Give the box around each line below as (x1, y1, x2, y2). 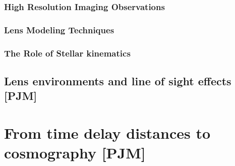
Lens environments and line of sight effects (4, 73, 231, 88)
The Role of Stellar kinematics (4, 46, 131, 59)
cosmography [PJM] (4, 142, 146, 163)
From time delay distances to (4, 122, 211, 143)
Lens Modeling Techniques (4, 23, 114, 36)
